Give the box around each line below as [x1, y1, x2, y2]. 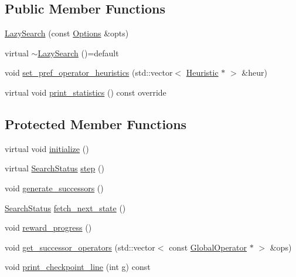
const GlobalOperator [169, 241, 247, 253]
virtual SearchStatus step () [5, 162, 104, 174]
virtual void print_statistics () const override [5, 86, 166, 98]
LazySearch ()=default [38, 46, 119, 59]
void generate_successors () [5, 181, 104, 194]
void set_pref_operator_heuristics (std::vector [5, 66, 173, 79]
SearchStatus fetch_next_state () [5, 201, 126, 214]
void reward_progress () [5, 221, 92, 234]
